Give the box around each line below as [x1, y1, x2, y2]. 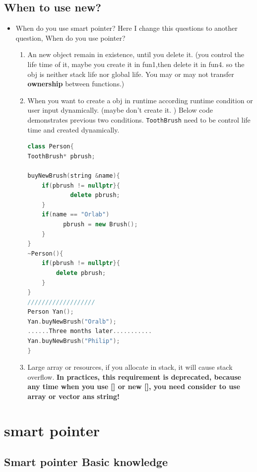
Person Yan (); [27, 308, 74, 316]
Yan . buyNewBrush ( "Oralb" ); [27, 318, 117, 325]
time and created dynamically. [27, 124, 120, 135]
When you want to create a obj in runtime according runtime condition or [27, 95, 253, 105]
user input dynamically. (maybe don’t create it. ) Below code [27, 105, 213, 115]
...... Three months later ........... [27, 328, 152, 335]
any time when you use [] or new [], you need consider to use [27, 381, 240, 392]
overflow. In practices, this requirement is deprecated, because [27, 371, 241, 382]
